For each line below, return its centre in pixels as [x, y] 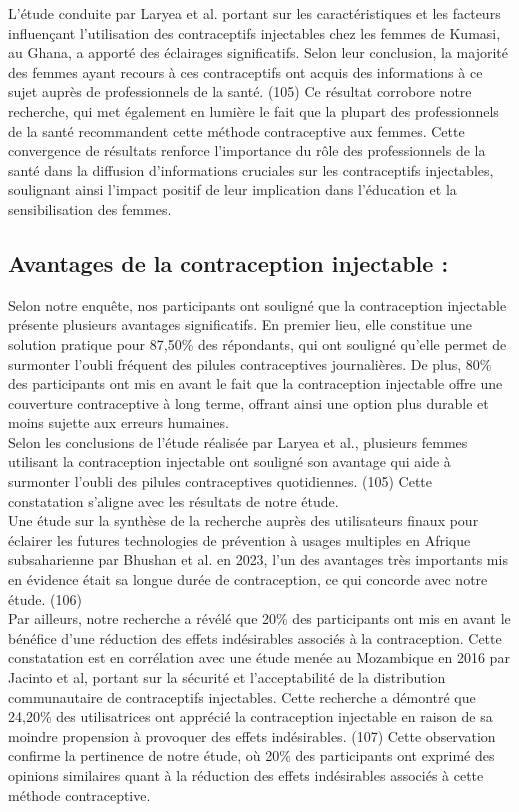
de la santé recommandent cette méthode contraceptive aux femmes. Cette [236, 130]
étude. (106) [45, 598]
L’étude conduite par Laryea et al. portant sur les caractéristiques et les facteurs [254, 13]
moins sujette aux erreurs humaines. [118, 422]
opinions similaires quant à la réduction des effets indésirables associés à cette [246, 774]
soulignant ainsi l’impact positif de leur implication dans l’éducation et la [232, 189]
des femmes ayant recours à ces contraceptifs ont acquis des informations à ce [245, 71]
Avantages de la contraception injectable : [228, 262]
